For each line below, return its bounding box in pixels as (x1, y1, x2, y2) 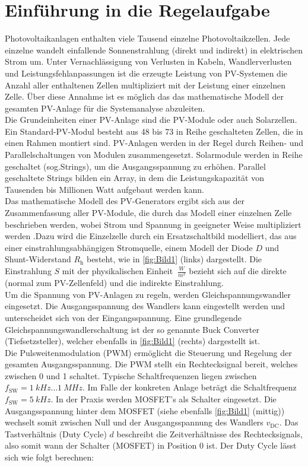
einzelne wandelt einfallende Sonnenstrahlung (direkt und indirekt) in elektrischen (5, 43, 303, 56)
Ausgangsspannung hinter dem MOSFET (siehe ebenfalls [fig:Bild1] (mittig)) (5, 404, 285, 417)
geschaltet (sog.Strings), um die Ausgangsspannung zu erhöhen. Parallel (5, 160, 266, 172)
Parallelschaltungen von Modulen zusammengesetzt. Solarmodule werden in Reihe (5, 148, 303, 161)
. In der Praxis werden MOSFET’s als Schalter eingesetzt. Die (50, 393, 277, 405)
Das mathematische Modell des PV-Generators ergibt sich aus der (5, 195, 245, 207)
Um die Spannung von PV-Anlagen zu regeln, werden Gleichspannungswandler (5, 288, 291, 300)
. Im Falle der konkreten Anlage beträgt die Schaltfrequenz (82, 381, 297, 393)
